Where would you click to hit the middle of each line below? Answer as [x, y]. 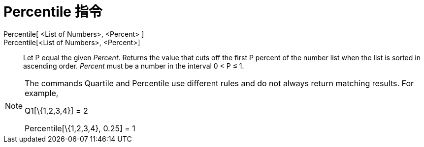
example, [42, 93]
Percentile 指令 [53, 12]
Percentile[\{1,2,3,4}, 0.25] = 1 [80, 128]
